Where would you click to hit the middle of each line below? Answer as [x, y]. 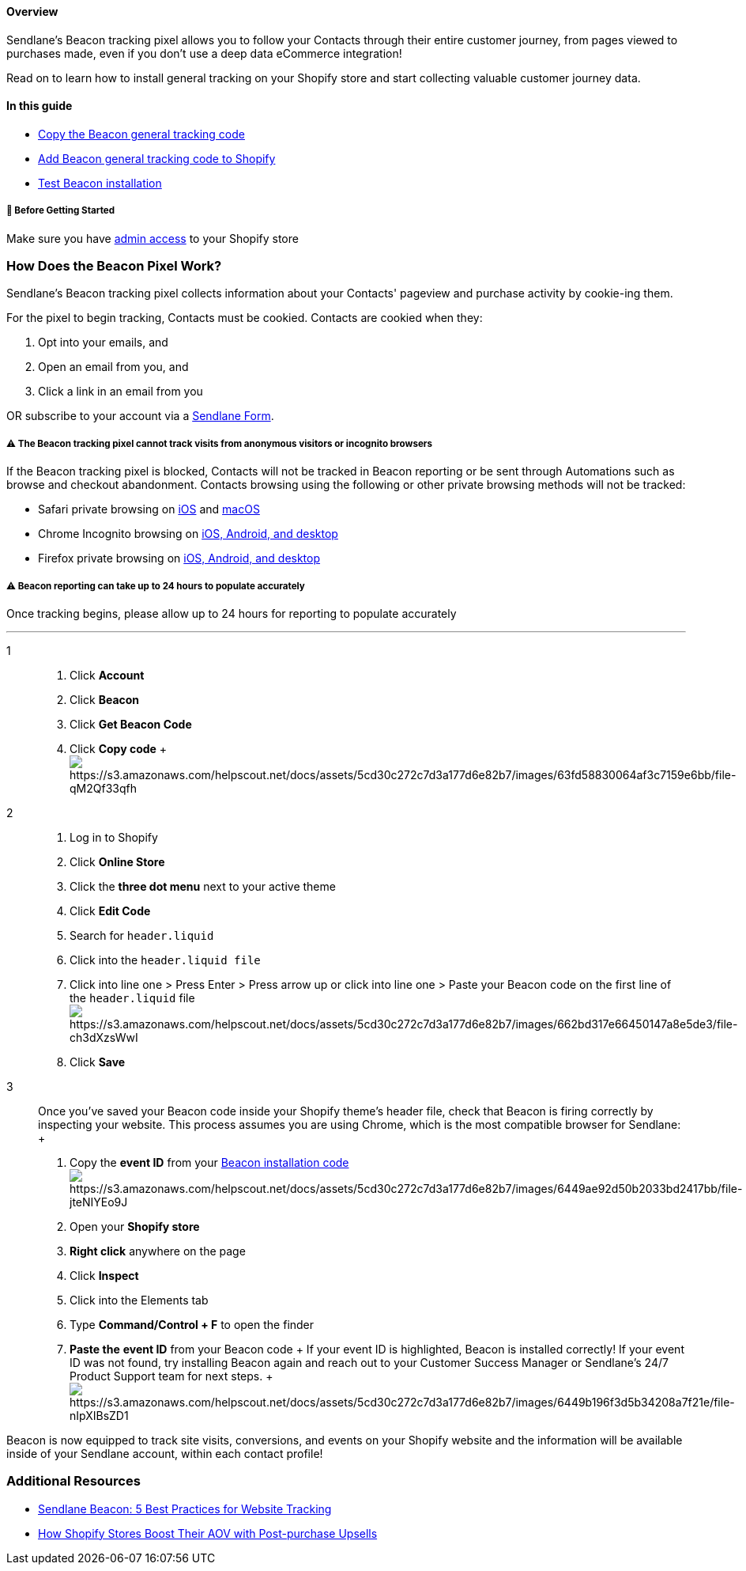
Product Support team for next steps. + [171, 1376]
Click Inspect [104, 1275]
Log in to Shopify [114, 837]
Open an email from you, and [113, 367]
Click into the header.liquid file [165, 960]
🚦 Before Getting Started [61, 211]
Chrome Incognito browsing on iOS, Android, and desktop [188, 534]
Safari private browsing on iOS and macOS [149, 509]
